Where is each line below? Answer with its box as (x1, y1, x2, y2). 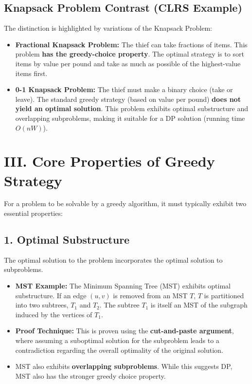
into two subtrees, (15, 300, 69, 310)
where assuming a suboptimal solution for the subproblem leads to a (15, 335, 219, 345)
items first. (15, 68, 48, 78)
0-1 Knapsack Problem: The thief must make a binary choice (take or (15, 84, 233, 95)
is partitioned (204, 290, 244, 300)
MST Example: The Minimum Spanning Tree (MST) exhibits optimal (15, 281, 231, 291)
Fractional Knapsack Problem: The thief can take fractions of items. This (15, 39, 248, 49)
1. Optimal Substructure (4, 232, 130, 247)
